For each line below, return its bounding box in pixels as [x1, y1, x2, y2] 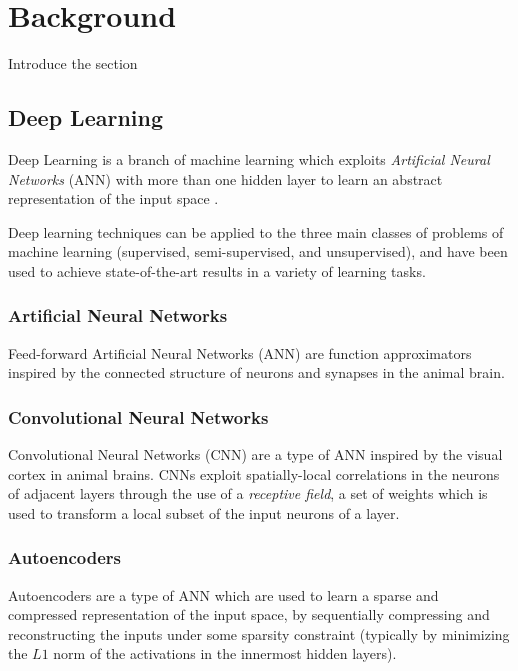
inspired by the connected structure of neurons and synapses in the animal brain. [8, 362, 505, 383]
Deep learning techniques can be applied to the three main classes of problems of [8, 221, 504, 242]
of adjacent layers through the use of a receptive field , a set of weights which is [8, 483, 488, 504]
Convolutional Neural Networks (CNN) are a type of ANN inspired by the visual [8, 444, 503, 465]
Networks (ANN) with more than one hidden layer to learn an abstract [8, 168, 443, 189]
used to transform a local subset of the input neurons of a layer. [8, 502, 400, 523]
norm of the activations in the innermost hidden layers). [53, 643, 397, 664]
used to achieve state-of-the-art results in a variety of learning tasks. [8, 260, 426, 281]
